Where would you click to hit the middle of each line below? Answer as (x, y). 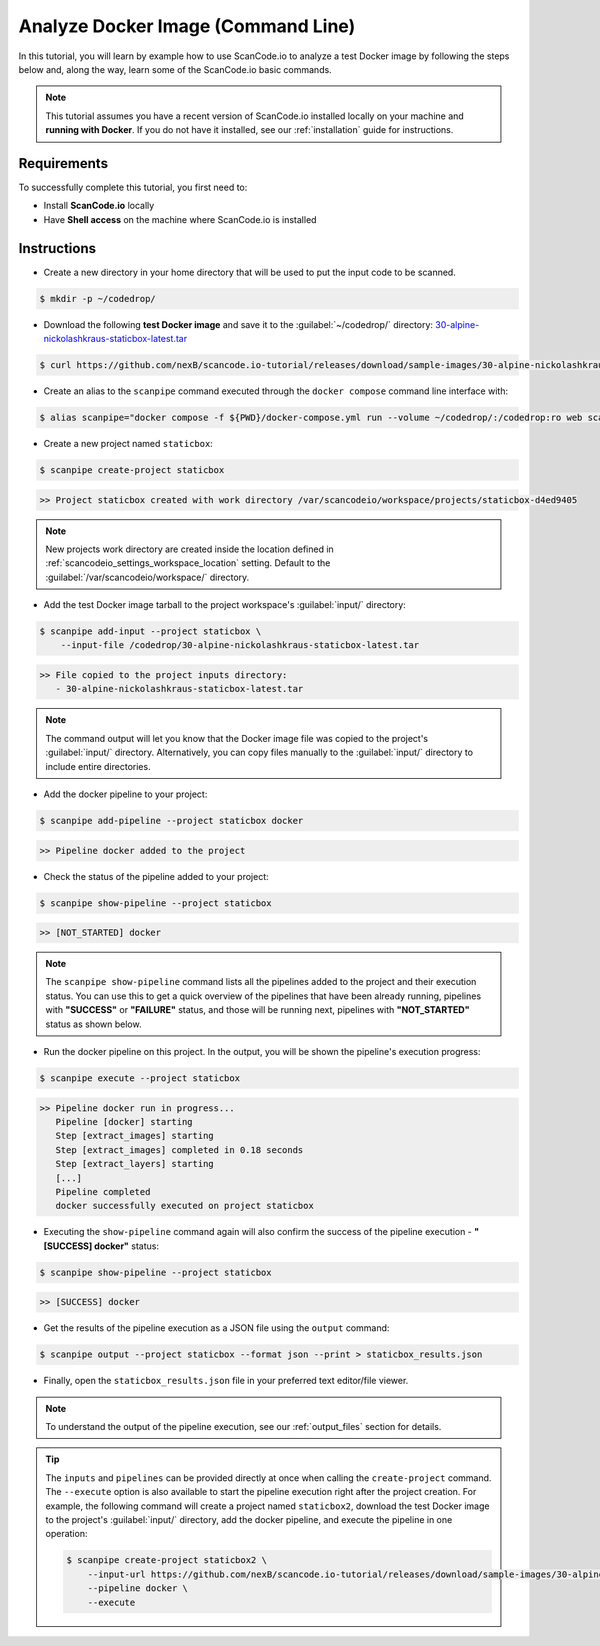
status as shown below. (93, 1024)
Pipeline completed (103, 1191)
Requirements (63, 163)
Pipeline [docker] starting (124, 1121)
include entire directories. (98, 766)
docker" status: (126, 1246)
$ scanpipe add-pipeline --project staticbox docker (171, 820)
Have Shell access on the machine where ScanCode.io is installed (180, 219)
